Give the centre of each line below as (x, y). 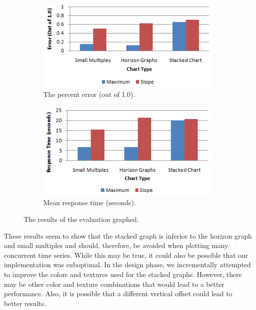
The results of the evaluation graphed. (81, 219)
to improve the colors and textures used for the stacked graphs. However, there (123, 274)
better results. (25, 303)
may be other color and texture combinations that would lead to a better (114, 284)
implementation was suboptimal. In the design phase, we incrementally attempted (128, 264)
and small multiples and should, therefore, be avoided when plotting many (116, 245)
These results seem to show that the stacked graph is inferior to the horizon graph (128, 235)
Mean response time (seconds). (90, 202)
